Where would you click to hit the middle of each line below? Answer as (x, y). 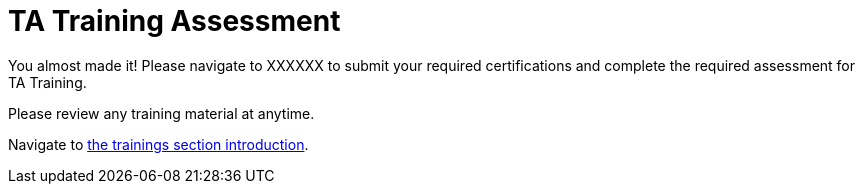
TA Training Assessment (174, 21)
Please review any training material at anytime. (161, 113)
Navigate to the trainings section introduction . (158, 144)
